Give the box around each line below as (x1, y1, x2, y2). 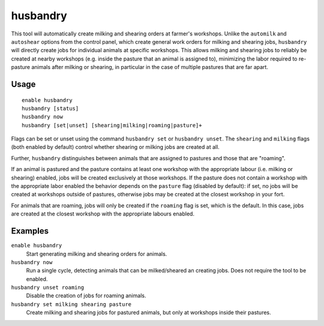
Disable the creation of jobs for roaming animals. (26, 292, 146, 300)
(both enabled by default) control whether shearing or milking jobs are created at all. (11, 143, 220, 151)
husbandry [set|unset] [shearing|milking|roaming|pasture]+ (22, 122, 202, 128)
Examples (11, 226, 49, 237)
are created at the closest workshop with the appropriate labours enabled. (11, 210, 195, 217)
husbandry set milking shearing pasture (11, 301, 132, 307)
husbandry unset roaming (11, 284, 84, 291)
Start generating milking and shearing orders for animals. (26, 250, 167, 258)
